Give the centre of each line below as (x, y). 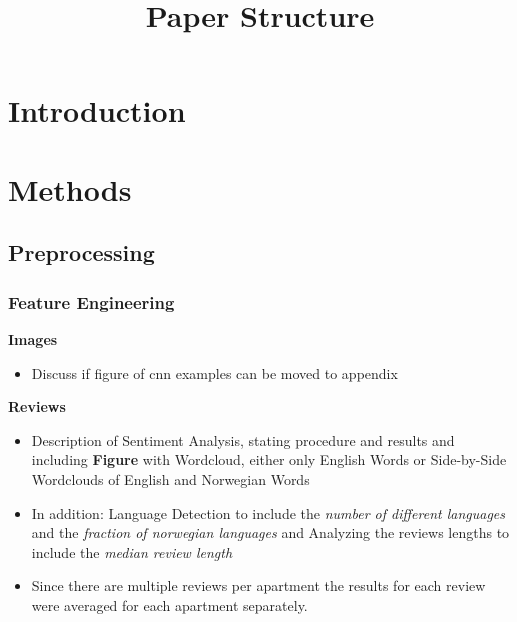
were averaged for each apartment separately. (169, 604)
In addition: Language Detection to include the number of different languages (268, 512)
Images (33, 338)
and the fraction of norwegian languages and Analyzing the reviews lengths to (270, 532)
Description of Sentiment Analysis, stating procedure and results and (243, 439)
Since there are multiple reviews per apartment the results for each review (258, 585)
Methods (70, 188)
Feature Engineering (91, 301)
